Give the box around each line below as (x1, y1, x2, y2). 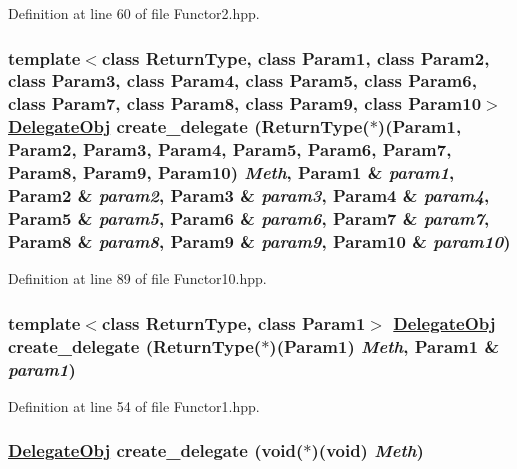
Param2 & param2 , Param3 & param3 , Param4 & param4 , (8, 183, 490, 208)
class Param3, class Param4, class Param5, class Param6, (8, 68, 477, 93)
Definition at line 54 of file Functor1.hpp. (8, 395, 260, 416)
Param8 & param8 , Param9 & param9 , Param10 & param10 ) (8, 228, 511, 253)
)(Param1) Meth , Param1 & (269, 333, 500, 358)
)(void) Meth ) (311, 438, 424, 463)
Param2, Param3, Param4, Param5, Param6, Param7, (8, 137, 452, 162)
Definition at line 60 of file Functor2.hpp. (8, 3, 260, 23)
